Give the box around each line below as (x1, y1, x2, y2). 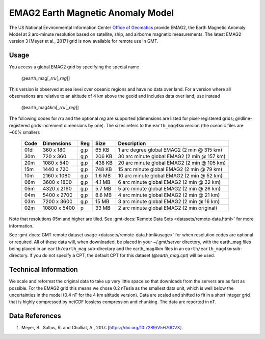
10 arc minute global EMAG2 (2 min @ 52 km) (118, 172, 223, 179)
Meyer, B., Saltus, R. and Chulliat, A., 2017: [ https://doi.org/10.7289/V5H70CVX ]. (21, 325, 184, 331)
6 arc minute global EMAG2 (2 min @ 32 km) (118, 179, 221, 186)
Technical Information (9, 265, 78, 274)
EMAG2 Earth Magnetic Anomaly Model (9, 7, 174, 18)
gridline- (235, 115, 253, 121)
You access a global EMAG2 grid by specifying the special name (9, 64, 139, 70)
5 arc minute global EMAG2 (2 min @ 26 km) (118, 185, 221, 192)
